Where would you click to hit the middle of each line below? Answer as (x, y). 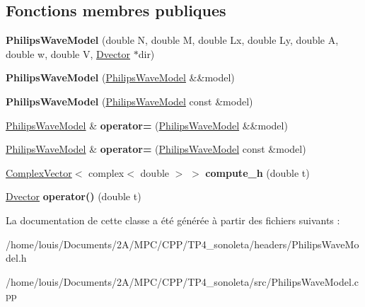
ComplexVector (39, 172)
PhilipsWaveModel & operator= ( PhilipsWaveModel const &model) (156, 149)
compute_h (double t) (257, 172)
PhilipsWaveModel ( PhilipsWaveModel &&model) (120, 77)
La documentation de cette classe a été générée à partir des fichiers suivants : (173, 220)
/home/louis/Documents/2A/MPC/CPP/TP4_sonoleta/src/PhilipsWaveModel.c (182, 281)
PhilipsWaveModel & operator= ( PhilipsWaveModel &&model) (147, 125)
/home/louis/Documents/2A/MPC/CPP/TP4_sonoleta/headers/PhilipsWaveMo (182, 244)
